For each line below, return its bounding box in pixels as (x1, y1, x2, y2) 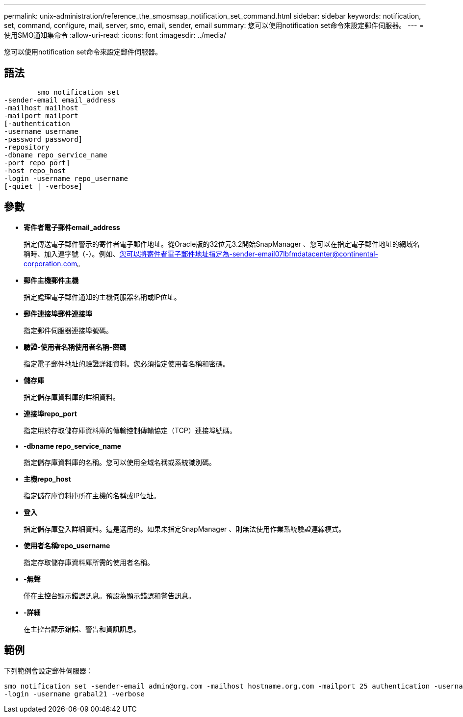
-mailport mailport (4, 111, 78, 120)
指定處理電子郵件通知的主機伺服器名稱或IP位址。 (24, 292, 181, 301)
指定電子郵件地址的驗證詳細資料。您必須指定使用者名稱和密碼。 (24, 359, 230, 368)
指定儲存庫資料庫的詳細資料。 (24, 392, 120, 401)
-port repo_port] (4, 158, 70, 167)
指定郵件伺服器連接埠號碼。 (24, 326, 113, 334)
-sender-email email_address (4, 96, 116, 104)
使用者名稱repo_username (24, 541, 110, 550)
